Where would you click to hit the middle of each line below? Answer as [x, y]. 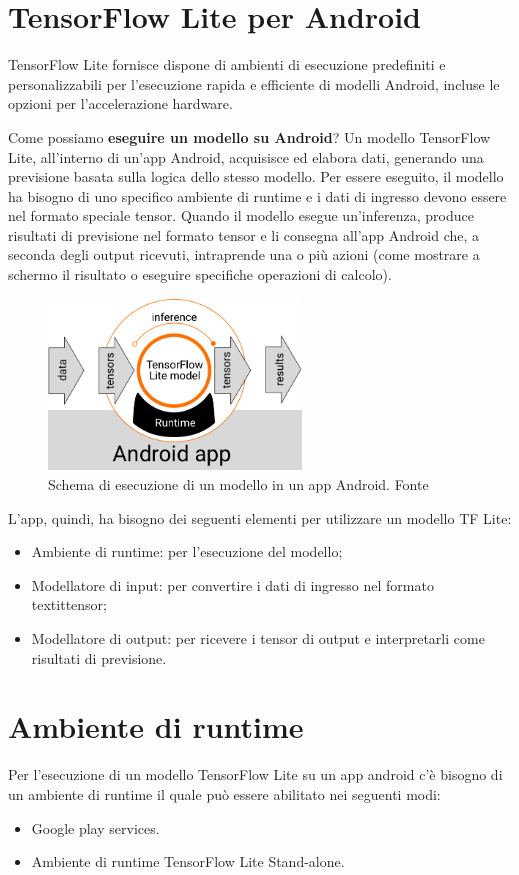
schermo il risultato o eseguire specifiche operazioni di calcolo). [200, 274]
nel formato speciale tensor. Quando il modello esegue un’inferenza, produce [241, 215]
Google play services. [95, 827]
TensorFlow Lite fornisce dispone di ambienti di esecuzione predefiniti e [227, 64]
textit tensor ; [69, 604]
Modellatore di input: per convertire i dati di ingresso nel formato [232, 584]
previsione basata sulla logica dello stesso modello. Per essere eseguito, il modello [256, 176]
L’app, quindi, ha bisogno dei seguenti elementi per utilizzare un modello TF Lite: [260, 517]
